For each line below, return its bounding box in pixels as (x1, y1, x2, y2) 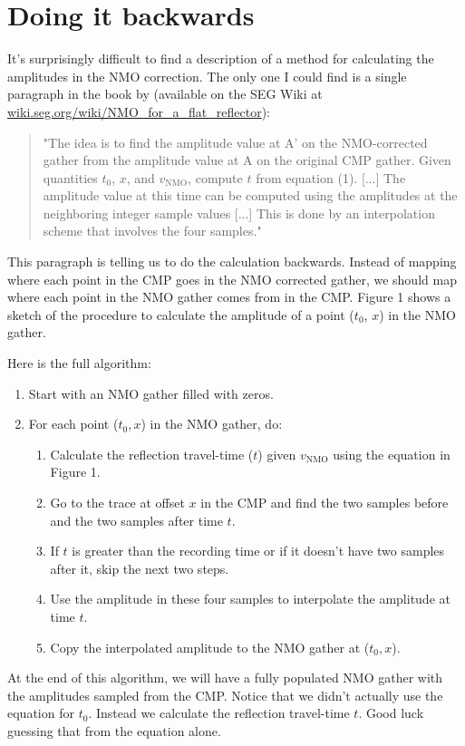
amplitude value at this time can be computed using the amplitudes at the (43, 186, 458, 205)
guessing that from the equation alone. (7, 721, 221, 740)
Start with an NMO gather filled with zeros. (28, 383, 274, 402)
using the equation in (333, 444, 450, 463)
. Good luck (358, 703, 424, 722)
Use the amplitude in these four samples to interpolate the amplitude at (50, 589, 450, 608)
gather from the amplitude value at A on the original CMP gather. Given (43, 150, 451, 170)
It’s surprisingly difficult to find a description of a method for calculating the (7, 49, 434, 68)
